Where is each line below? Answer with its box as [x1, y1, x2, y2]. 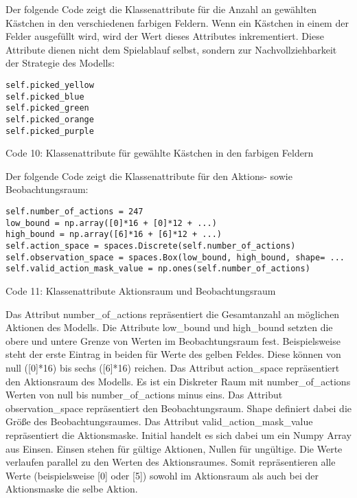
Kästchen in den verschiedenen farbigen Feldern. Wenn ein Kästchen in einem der [5, 15, 349, 30]
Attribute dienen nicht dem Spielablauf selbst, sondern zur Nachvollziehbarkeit [5, 42, 337, 56]
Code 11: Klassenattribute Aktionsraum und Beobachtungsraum [5, 283, 276, 297]
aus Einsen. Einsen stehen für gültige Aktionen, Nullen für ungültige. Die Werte [5, 441, 343, 455]
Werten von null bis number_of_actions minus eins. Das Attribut [5, 387, 283, 402]
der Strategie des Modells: [5, 56, 115, 70]
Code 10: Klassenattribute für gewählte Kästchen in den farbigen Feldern [5, 146, 314, 160]
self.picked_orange [5, 114, 94, 124]
